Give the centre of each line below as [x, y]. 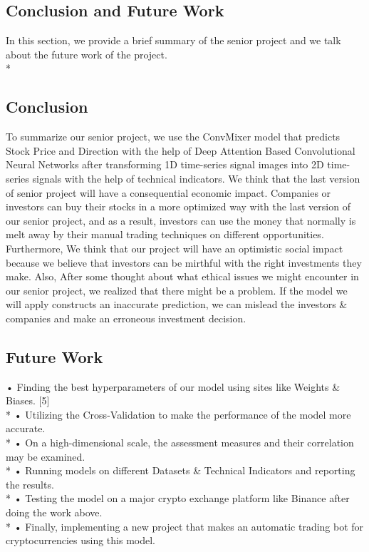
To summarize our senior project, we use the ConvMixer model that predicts [173, 137]
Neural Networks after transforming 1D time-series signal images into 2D [165, 164]
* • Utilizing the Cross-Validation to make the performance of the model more [178, 414]
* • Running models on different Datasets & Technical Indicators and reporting [181, 470]
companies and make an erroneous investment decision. [126, 318]
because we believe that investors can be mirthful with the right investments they [184, 262]
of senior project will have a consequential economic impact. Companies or [168, 192]
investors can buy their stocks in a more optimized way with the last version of [178, 206]
